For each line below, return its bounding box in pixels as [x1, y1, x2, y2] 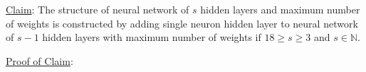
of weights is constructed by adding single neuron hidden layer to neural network [6, 16, 358, 30]
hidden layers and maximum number [200, 2, 360, 16]
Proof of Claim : [6, 53, 73, 68]
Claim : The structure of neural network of [6, 2, 189, 16]
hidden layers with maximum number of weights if [42, 30, 261, 44]
